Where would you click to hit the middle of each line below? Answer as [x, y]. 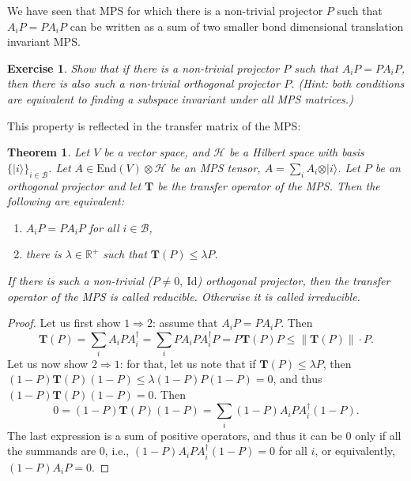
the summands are [52, 451]
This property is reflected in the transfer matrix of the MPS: [154, 125]
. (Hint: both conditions [348, 83]
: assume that [185, 323]
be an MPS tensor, [215, 167]
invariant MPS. [44, 41]
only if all [378, 435]
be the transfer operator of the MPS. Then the [269, 185]
